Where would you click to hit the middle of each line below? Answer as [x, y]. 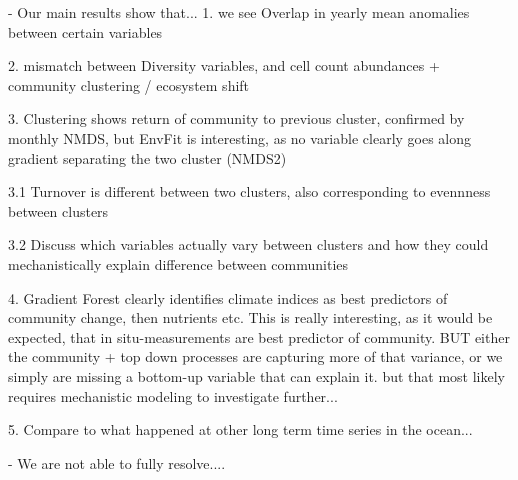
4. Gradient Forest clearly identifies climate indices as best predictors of [228, 297]
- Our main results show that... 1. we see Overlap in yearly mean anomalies [239, 12]
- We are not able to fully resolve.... [117, 462]
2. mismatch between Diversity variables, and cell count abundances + [224, 65]
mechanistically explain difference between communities [178, 263]
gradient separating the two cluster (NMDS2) [147, 157]
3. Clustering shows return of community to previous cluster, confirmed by [236, 118]
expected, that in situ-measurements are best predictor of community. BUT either [259, 336]
